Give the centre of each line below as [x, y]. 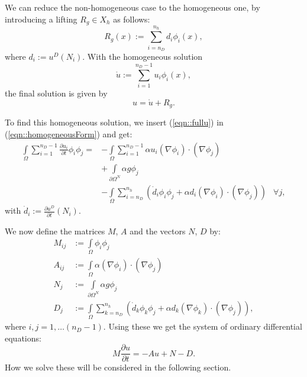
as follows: [132, 19]
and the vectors [158, 231]
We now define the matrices [55, 231]
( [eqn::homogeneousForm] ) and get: [69, 133]
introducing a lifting [41, 19]
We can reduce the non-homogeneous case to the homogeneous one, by [133, 7]
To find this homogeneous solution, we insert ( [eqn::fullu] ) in [114, 122]
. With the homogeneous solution [143, 56]
